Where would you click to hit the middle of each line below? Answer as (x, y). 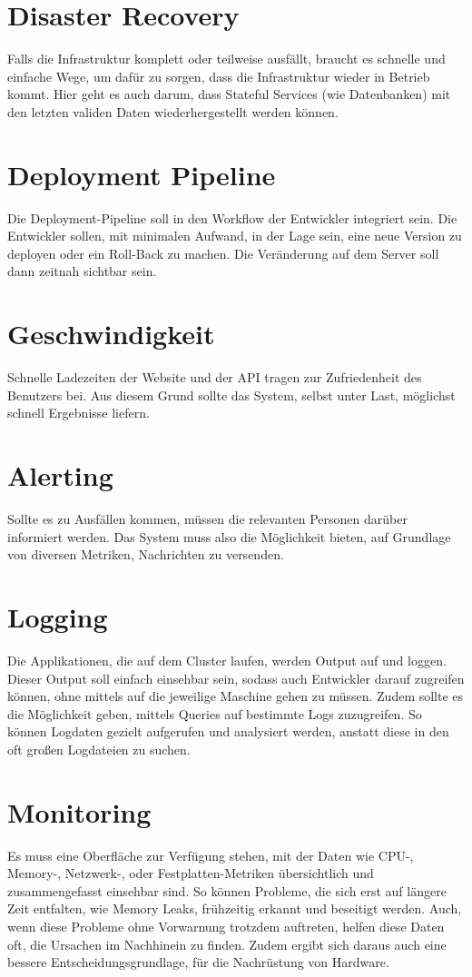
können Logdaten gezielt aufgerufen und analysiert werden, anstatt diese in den (228, 731)
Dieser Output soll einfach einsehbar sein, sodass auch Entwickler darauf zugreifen (236, 678)
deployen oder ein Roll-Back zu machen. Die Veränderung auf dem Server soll (223, 253)
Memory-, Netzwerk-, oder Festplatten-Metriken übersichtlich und (191, 873)
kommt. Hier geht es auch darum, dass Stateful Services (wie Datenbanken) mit (229, 94)
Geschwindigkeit (111, 334)
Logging (58, 617)
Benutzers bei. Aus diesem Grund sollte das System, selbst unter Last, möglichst (231, 395)
